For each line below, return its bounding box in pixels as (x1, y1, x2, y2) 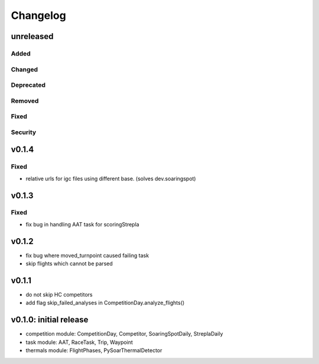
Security (11, 128, 37, 136)
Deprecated (11, 81, 46, 89)
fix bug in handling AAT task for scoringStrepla (25, 220, 139, 227)
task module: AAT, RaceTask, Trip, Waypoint (25, 339, 133, 346)
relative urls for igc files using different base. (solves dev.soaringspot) (25, 175, 196, 182)
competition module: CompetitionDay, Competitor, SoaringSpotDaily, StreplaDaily (25, 330, 223, 337)
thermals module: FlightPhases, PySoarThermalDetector (25, 347, 162, 354)
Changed (11, 65, 38, 73)
